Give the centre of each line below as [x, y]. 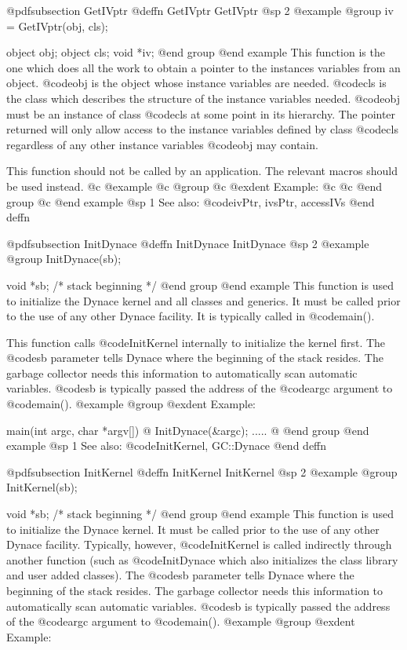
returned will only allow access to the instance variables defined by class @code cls [202, 129]
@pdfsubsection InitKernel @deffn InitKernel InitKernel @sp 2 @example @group [202, 471]
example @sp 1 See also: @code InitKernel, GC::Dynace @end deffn [167, 446]
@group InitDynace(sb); [64, 259]
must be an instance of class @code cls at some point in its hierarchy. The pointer [201, 113]
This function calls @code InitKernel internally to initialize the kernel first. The [196, 342]
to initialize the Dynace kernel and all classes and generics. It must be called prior [203, 300]
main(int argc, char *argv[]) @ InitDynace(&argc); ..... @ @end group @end [188, 430]
